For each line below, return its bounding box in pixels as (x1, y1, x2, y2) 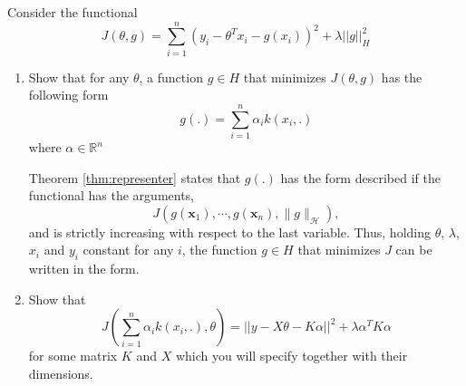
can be (395, 240, 432, 259)
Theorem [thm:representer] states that (28, 168, 241, 187)
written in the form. (28, 259, 140, 278)
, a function (139, 67, 203, 86)
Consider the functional (7, 3, 138, 21)
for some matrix (28, 346, 118, 365)
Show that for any (28, 67, 130, 86)
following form (28, 85, 109, 104)
